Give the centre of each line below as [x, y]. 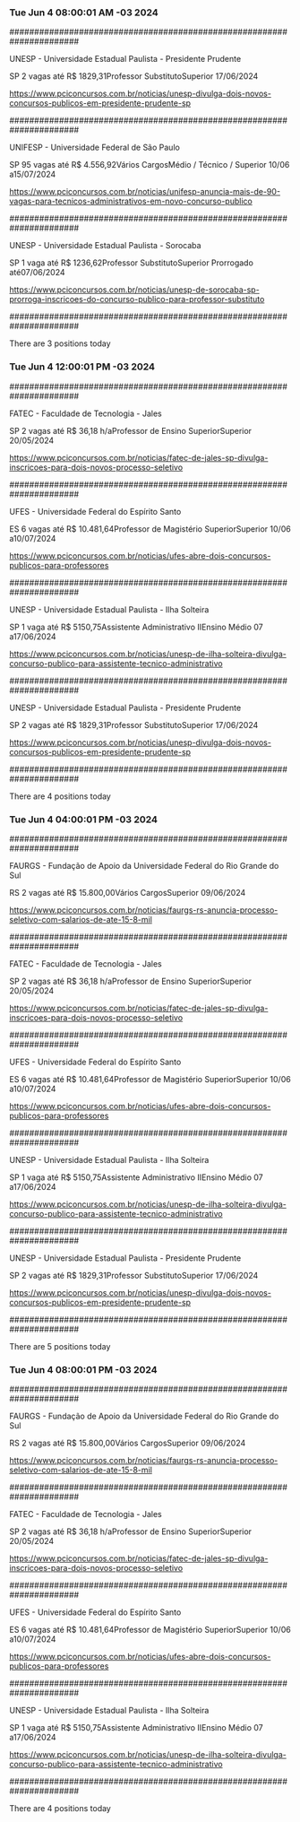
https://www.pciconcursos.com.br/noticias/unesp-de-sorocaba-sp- [134, 290]
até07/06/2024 [37, 273]
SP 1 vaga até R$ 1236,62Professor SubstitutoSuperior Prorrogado [131, 263]
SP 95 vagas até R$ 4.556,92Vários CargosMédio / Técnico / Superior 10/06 [150, 165]
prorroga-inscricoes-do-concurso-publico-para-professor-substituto [137, 299]
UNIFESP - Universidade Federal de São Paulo [95, 147]
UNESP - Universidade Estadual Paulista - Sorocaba [105, 246]
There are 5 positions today [60, 1346]
